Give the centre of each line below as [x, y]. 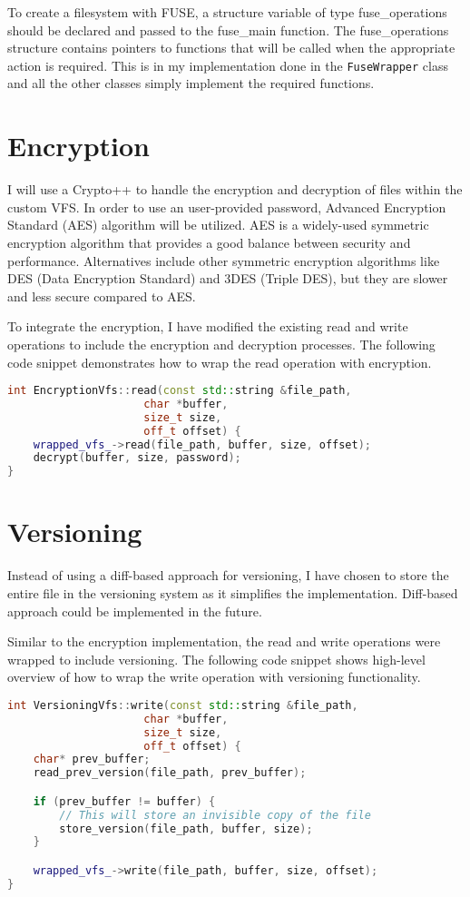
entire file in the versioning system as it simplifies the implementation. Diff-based [233, 592]
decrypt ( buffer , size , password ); [137, 458]
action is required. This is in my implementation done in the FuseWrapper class [228, 65]
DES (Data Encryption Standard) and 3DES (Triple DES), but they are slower [228, 278]
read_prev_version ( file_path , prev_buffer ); [170, 773]
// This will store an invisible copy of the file [215, 815]
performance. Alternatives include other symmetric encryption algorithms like [224, 260]
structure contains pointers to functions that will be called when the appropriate [231, 48]
